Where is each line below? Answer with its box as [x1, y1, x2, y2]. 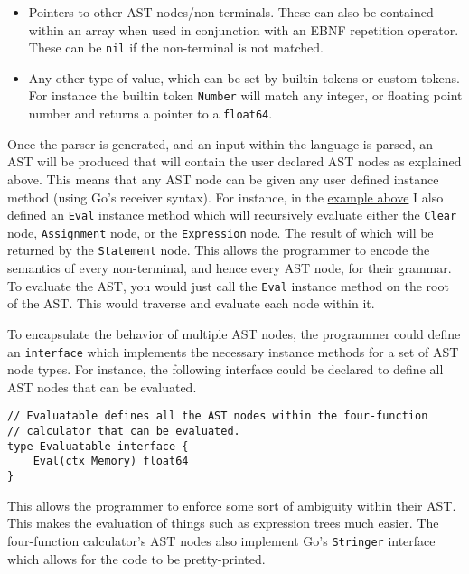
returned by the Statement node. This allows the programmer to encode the [7, 240, 430, 259]
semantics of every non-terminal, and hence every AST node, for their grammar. [7, 259, 452, 278]
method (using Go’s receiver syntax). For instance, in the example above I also [7, 187, 444, 206]
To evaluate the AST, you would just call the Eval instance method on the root [7, 276, 449, 295]
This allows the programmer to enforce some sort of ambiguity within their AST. [7, 495, 456, 514]
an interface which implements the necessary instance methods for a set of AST [7, 342, 459, 361]
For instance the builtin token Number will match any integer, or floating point [28, 86, 463, 105]
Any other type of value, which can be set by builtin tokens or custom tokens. [28, 68, 460, 87]
